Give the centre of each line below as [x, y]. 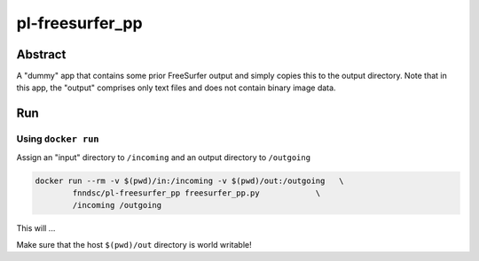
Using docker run [58, 139]
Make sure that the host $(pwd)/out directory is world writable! [134, 244]
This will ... [36, 228]
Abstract [41, 54]
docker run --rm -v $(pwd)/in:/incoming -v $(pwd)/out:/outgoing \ [189, 180]
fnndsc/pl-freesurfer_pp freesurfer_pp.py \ [196, 193]
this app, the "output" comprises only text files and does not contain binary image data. [176, 88]
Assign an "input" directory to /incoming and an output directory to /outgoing [163, 157]
